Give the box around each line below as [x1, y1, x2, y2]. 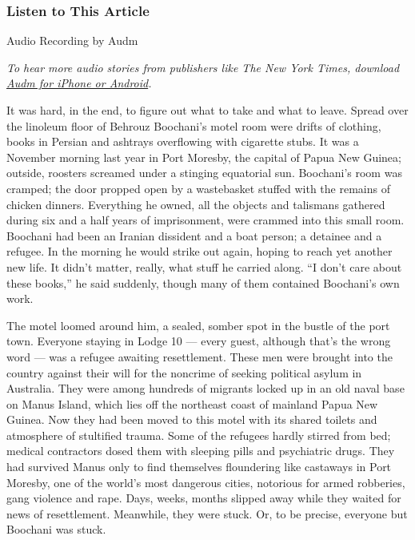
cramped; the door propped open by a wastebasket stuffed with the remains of [6, 179, 390, 196]
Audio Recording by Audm [6, 32, 138, 49]
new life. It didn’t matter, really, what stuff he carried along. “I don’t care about [6, 258, 402, 275]
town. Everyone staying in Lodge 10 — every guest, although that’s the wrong [6, 332, 391, 349]
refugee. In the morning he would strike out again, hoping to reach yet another [6, 243, 393, 260]
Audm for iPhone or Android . [6, 75, 152, 91]
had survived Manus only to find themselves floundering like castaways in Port [6, 458, 392, 475]
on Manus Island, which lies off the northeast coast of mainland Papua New [6, 395, 378, 412]
